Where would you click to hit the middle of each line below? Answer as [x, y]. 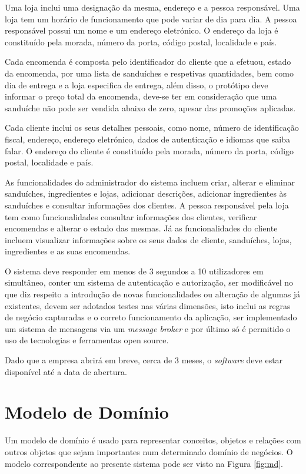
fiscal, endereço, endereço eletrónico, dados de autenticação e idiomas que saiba [147, 139]
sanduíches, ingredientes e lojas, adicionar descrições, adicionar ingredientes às [146, 193]
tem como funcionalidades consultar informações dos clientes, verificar [131, 216]
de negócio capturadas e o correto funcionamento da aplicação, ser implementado [151, 317]
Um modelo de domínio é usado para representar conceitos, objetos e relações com [153, 440]
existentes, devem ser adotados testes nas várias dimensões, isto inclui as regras [148, 305]
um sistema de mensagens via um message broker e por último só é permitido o [148, 328]
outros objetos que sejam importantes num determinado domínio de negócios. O [149, 451]
